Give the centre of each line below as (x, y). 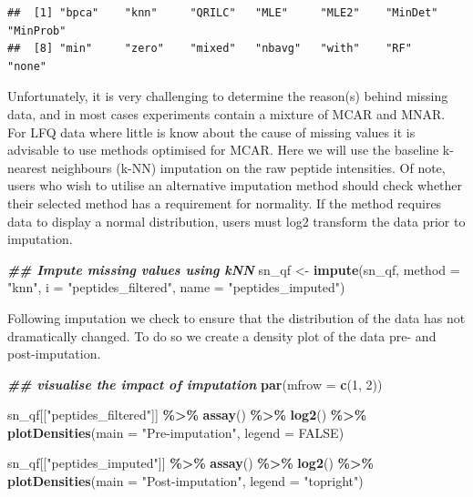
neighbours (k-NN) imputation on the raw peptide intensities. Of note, (248, 167)
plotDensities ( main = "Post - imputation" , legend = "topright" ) (185, 481)
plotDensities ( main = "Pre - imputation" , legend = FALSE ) (176, 432)
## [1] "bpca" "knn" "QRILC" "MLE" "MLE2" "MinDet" (223, 13)
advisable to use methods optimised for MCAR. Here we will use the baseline (223, 150)
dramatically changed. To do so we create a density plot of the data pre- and (222, 335)
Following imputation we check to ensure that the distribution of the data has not (236, 317)
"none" (27, 66)
